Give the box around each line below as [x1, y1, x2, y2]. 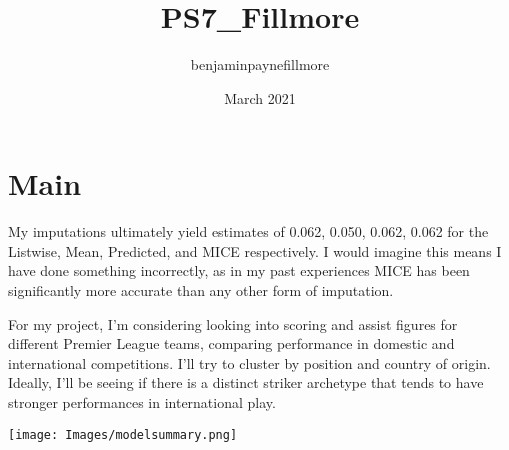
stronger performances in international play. [8, 392, 276, 412]
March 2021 [224, 87, 296, 108]
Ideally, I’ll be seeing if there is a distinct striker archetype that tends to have [8, 372, 484, 393]
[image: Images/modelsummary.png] [8, 427, 238, 442]
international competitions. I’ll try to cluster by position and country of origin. [8, 352, 491, 373]
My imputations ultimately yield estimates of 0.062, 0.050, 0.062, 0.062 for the [8, 221, 489, 242]
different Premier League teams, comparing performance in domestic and [8, 333, 455, 354]
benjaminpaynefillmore [190, 54, 330, 75]
